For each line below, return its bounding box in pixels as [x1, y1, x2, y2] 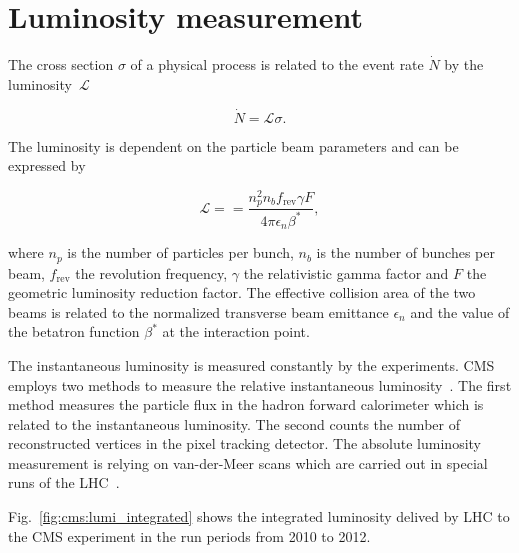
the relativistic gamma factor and [243, 262, 449, 283]
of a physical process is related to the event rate [130, 54, 424, 75]
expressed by [8, 155, 86, 176]
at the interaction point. [162, 321, 310, 342]
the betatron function [8, 321, 140, 342]
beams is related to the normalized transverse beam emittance [8, 301, 389, 322]
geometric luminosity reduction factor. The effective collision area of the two [8, 282, 476, 303]
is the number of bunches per [316, 242, 495, 263]
